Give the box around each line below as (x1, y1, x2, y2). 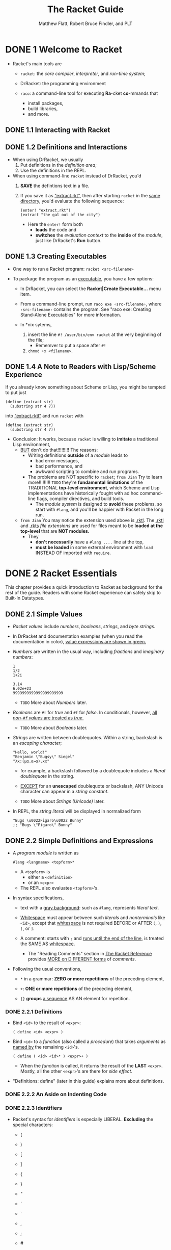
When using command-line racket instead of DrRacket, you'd (12, 172, 141, 179)
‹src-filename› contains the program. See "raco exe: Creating (20, 306, 151, 312)
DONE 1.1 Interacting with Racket (5, 126, 110, 135)
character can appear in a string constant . (20, 789, 109, 795)
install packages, (27, 100, 64, 106)
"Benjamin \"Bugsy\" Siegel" (12, 754, 75, 760)
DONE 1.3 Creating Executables (5, 252, 107, 261)
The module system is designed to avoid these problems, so (35, 501, 162, 507)
